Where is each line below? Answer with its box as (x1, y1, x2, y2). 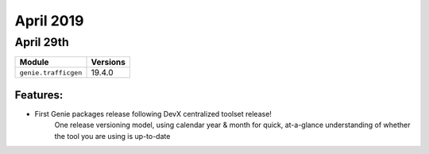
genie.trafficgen (19, 68, 83, 77)
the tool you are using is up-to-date (54, 131, 171, 141)
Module (19, 56, 49, 67)
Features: (14, 88, 64, 102)
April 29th (14, 35, 69, 49)
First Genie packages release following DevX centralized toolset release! (34, 109, 272, 118)
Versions (91, 56, 126, 67)
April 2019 (14, 12, 84, 29)
